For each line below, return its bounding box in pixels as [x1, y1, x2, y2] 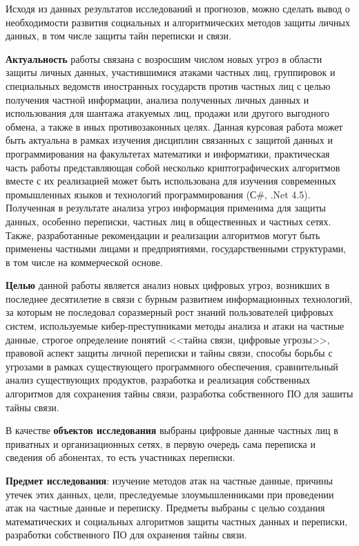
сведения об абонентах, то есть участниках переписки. [6, 450, 235, 464]
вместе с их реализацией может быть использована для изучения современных [6, 173, 336, 188]
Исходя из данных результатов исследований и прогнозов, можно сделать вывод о [6, 1, 350, 15]
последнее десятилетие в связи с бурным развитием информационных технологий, [6, 291, 353, 305]
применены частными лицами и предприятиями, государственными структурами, [6, 241, 347, 256]
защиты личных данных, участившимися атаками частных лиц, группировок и [6, 65, 336, 79]
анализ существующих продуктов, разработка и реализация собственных [6, 373, 311, 387]
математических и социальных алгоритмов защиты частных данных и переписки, [6, 514, 348, 528]
